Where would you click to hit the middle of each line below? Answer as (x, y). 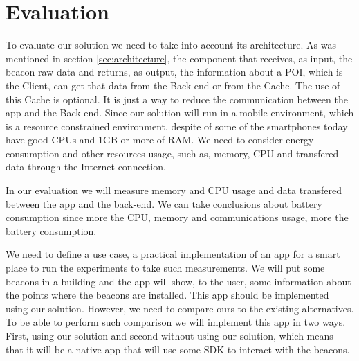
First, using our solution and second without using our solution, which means (169, 335)
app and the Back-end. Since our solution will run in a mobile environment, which (180, 113)
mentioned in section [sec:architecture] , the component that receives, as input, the (179, 58)
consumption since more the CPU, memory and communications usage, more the (177, 217)
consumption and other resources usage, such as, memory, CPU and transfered (172, 153)
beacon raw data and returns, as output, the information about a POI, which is (174, 72)
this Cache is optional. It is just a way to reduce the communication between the (177, 99)
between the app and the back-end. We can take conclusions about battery (164, 203)
